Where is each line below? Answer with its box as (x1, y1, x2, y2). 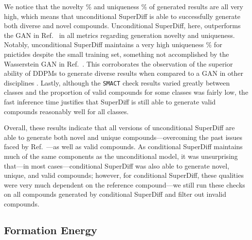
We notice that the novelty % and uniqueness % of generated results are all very (4, 1, 243, 11)
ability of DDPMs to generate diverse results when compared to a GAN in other (4, 68, 243, 78)
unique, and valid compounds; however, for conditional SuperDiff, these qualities (4, 170, 244, 180)
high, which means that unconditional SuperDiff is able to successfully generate (4, 11, 241, 21)
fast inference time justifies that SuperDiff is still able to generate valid (4, 97, 216, 106)
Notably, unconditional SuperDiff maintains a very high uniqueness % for (4, 39, 222, 50)
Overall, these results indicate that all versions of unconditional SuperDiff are (4, 122, 235, 133)
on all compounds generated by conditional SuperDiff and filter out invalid (4, 189, 227, 199)
